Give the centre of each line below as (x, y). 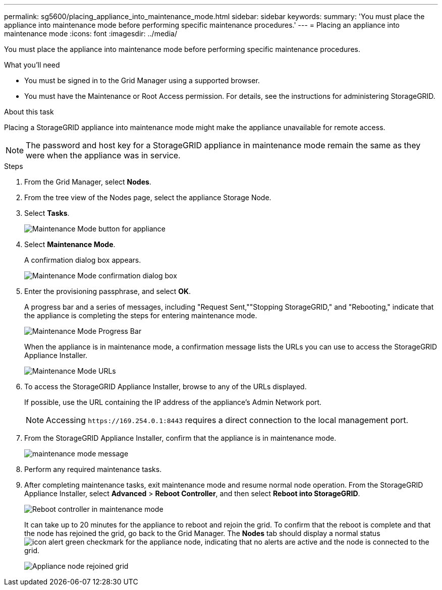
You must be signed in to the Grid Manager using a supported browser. (142, 80)
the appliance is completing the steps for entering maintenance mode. (141, 315)
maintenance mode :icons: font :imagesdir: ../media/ (91, 34)
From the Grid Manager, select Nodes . (88, 182)
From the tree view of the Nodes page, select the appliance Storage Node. (148, 197)
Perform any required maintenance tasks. (93, 469)
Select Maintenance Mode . (70, 244)
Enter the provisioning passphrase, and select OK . (108, 291)
